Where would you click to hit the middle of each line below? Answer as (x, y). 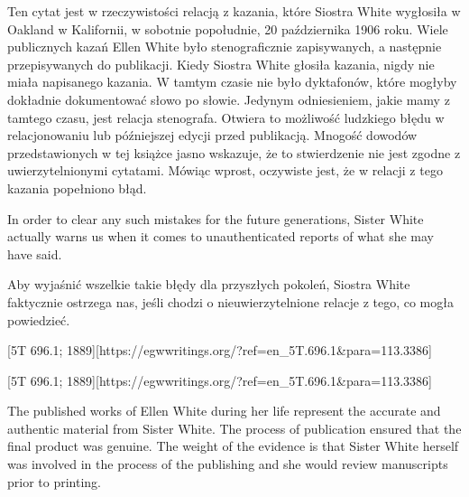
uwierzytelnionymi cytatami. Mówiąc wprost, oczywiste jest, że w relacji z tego (225, 170)
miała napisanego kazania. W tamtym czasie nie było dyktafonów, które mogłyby (232, 82)
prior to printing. (54, 481)
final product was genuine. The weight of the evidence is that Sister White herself (233, 446)
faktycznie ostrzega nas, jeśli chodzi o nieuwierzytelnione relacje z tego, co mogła (230, 301)
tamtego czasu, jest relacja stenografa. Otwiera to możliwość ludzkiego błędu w (226, 117)
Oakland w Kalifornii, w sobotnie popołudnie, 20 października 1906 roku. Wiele (228, 28)
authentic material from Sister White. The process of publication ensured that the (234, 428)
